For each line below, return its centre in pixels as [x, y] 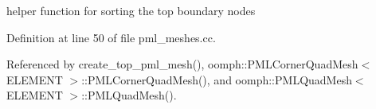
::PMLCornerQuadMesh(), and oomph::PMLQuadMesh [217, 79]
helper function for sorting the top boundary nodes [131, 10]
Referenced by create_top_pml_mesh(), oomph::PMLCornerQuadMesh [182, 64]
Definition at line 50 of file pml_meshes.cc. [111, 37]
